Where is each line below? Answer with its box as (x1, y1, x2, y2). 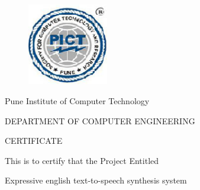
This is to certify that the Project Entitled (5, 154, 159, 166)
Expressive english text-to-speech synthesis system (5, 174, 187, 186)
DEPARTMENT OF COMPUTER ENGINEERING (5, 114, 195, 127)
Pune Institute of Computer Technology (5, 94, 150, 107)
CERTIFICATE (5, 134, 63, 147)
